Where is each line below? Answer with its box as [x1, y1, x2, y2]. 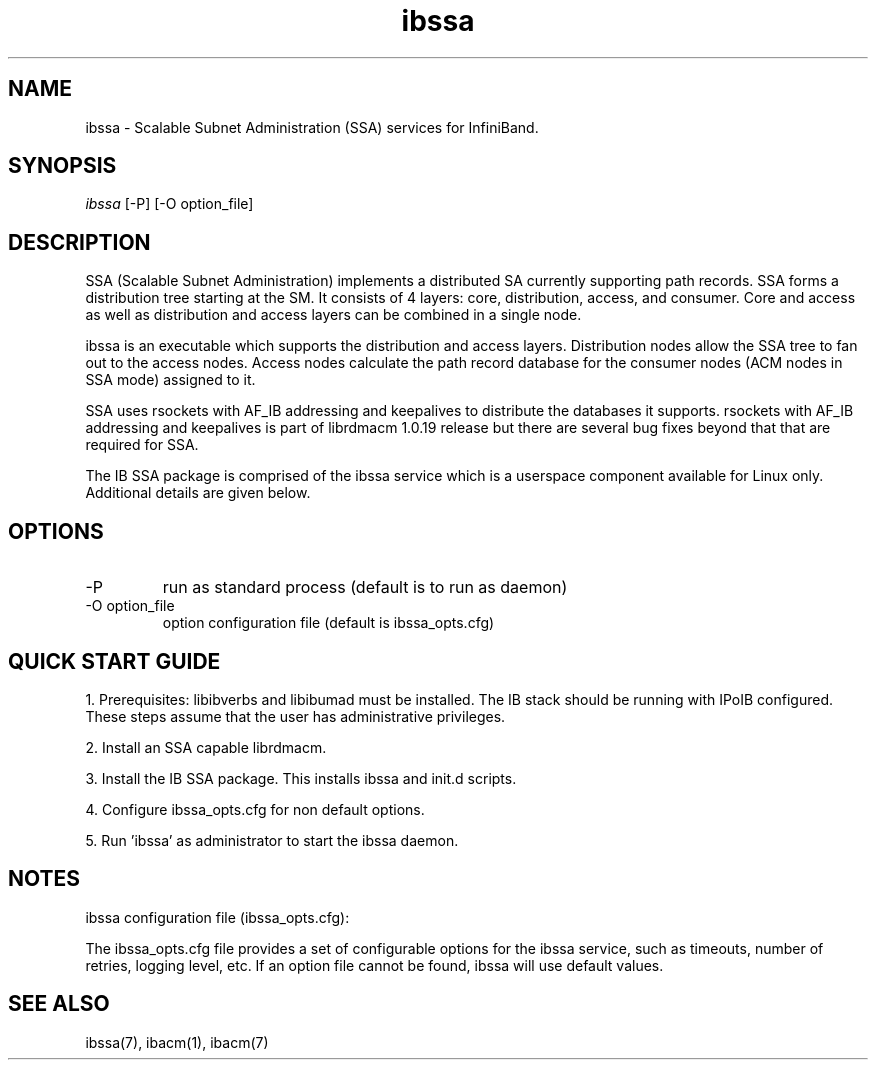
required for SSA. [85, 436, 199, 454]
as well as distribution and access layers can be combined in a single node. [85, 306, 582, 324]
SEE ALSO [8, 991, 110, 1017]
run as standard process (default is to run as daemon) [162, 577, 568, 598]
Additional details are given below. [85, 484, 311, 502]
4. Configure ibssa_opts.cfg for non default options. [85, 800, 425, 818]
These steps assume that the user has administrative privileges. [85, 707, 506, 725]
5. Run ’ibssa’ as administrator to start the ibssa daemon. [85, 831, 459, 849]
